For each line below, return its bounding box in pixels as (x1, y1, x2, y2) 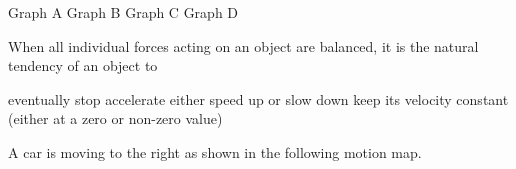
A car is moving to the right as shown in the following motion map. (8, 141, 422, 162)
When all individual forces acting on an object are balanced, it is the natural (8, 35, 479, 56)
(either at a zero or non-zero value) (8, 108, 223, 129)
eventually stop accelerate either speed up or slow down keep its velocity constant (8, 88, 509, 109)
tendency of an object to (8, 55, 158, 76)
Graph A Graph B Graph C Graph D (8, 2, 239, 22)
